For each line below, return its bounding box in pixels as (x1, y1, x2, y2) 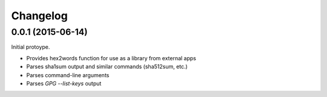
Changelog (11, 9, 68, 22)
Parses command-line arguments (26, 71, 110, 78)
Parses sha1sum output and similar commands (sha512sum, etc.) (26, 63, 188, 70)
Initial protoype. (11, 43, 50, 51)
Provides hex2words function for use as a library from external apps (26, 54, 197, 61)
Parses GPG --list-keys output (26, 80, 102, 87)
